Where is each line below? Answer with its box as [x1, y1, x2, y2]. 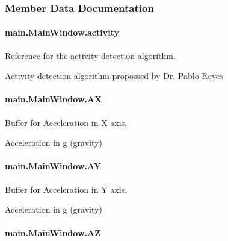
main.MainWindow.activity [5, 26, 119, 39]
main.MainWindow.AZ [5, 227, 101, 239]
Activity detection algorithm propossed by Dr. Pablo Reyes [5, 69, 223, 82]
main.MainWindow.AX [5, 93, 102, 105]
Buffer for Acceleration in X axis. [5, 116, 127, 128]
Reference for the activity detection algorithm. [5, 49, 176, 61]
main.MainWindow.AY [5, 160, 101, 172]
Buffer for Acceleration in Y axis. [5, 183, 127, 195]
